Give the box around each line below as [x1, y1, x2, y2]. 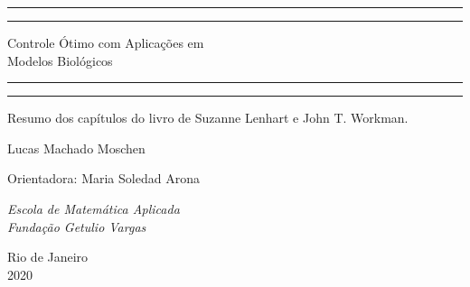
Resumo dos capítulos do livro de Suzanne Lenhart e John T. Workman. [7, 108, 409, 127]
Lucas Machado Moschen [7, 138, 146, 157]
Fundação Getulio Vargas [7, 217, 146, 236]
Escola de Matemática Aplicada [7, 199, 180, 218]
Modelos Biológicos [7, 51, 113, 69]
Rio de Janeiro [7, 247, 89, 266]
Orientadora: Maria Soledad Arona [7, 169, 200, 188]
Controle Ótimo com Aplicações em [7, 33, 204, 51]
